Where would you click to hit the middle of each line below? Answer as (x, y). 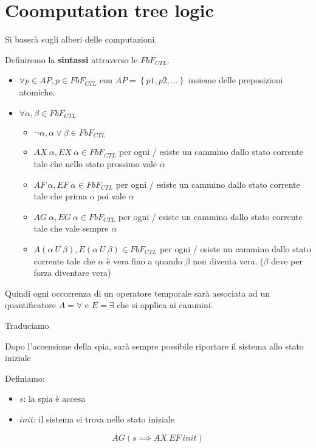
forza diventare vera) (72, 273)
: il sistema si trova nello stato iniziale (104, 419)
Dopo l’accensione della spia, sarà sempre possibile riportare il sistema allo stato (154, 346)
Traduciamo (27, 325)
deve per (287, 260)
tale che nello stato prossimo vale (95, 164)
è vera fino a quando (144, 260)
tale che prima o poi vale (80, 196)
